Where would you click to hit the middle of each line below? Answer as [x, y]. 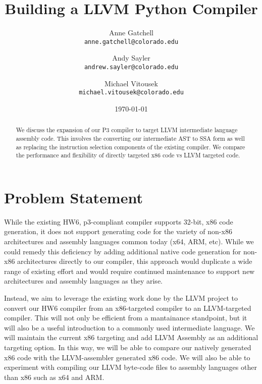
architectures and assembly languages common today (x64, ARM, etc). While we [129, 241]
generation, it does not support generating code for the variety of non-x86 [118, 231]
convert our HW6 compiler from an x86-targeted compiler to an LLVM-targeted [128, 308]
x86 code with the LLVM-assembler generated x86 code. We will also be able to [127, 357]
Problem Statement [73, 197]
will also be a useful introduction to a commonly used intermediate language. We [129, 327]
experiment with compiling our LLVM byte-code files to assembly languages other [130, 367]
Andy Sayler [131, 58]
